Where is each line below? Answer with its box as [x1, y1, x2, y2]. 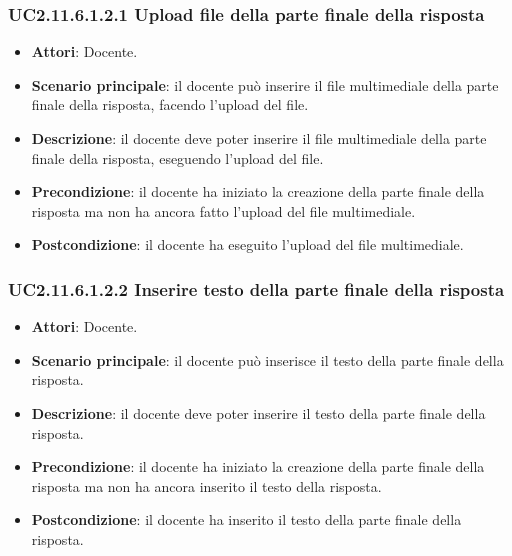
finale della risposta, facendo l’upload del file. [31, 94, 309, 115]
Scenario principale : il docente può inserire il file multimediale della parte [31, 74, 499, 95]
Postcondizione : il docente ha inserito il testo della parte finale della [31, 509, 462, 530]
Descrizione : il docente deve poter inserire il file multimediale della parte [31, 128, 487, 148]
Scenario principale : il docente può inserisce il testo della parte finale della [31, 349, 504, 370]
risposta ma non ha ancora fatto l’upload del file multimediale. [31, 200, 416, 221]
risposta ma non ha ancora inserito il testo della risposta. [31, 475, 382, 496]
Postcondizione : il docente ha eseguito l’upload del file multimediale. [31, 234, 464, 255]
